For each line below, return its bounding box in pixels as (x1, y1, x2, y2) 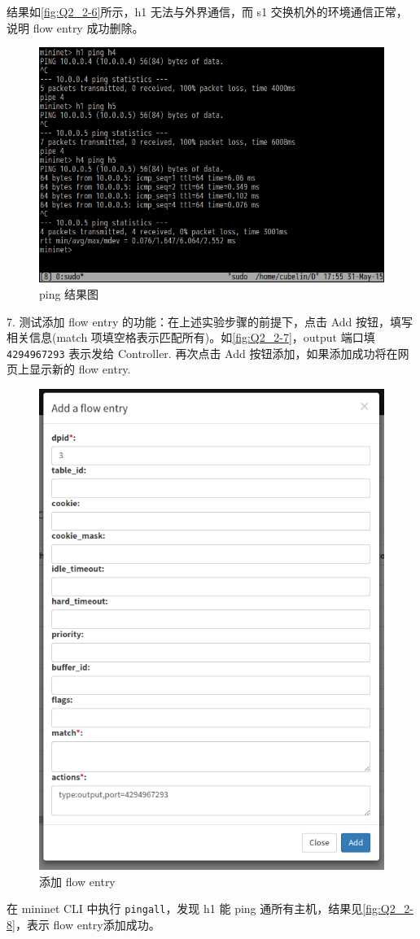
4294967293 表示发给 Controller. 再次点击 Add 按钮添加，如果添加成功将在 (7, 344, 398, 361)
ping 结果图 (39, 285, 99, 302)
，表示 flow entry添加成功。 (15, 915, 160, 932)
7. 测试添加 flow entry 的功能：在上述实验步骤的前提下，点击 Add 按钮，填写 (7, 312, 413, 330)
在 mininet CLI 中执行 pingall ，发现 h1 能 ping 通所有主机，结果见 (7, 900, 363, 917)
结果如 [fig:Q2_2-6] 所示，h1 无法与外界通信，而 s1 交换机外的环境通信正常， (7, 3, 408, 20)
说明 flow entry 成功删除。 (7, 19, 144, 36)
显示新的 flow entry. (28, 360, 131, 378)
